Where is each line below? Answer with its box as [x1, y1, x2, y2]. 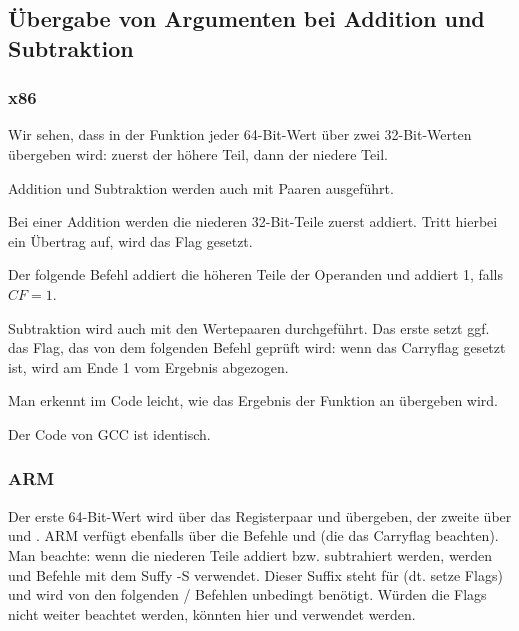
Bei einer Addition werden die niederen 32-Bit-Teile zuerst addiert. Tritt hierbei [8, 211, 498, 232]
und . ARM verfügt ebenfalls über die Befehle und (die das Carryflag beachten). [8, 525, 499, 546]
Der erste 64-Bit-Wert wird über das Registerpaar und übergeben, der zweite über [8, 505, 512, 526]
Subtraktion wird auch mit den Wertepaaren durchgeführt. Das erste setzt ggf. [8, 317, 490, 338]
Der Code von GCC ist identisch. [8, 423, 211, 444]
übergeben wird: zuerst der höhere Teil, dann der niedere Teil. [8, 143, 388, 164]
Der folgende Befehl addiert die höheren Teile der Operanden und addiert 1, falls [8, 264, 504, 285]
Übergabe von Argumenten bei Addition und [8, 3, 485, 34]
